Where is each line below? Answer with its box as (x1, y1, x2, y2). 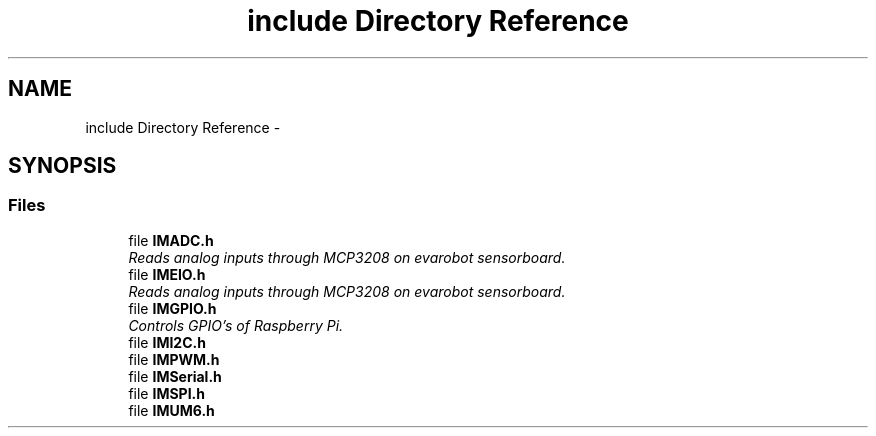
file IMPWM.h (128, 350, 220, 368)
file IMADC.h (128, 231, 214, 249)
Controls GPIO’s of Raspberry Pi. (128, 316, 344, 334)
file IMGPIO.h (128, 299, 217, 317)
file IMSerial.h (128, 367, 222, 385)
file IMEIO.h (128, 265, 206, 283)
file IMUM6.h (128, 401, 215, 419)
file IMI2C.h (128, 333, 206, 351)
